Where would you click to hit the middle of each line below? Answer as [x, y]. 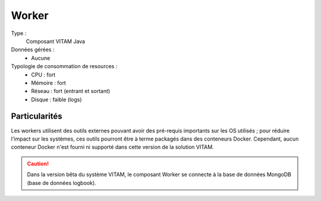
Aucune [41, 58]
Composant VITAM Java [56, 41]
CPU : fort [43, 75]
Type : [19, 33]
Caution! [38, 164]
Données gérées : [33, 50]
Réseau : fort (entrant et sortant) [71, 91]
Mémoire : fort [49, 82]
